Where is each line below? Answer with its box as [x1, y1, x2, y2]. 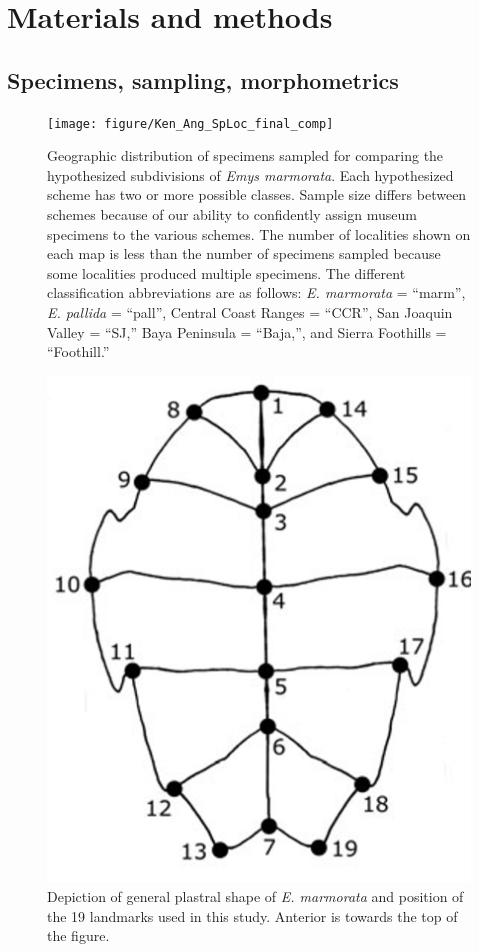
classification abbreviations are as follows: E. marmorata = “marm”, [47, 282, 466, 303]
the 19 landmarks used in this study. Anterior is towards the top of [47, 905, 458, 926]
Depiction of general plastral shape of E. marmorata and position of [47, 885, 464, 906]
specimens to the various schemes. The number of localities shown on [47, 223, 471, 244]
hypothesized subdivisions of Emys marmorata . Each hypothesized [47, 164, 454, 185]
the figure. [47, 925, 110, 946]
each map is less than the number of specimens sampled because [47, 243, 441, 264]
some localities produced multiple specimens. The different [47, 262, 406, 283]
